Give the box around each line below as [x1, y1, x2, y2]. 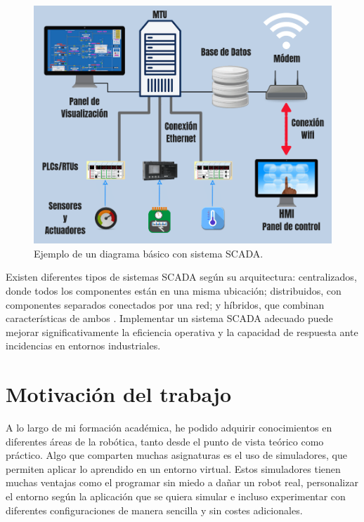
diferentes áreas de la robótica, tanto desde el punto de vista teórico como [6, 434, 324, 448]
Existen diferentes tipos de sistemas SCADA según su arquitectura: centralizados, [6, 269, 357, 284]
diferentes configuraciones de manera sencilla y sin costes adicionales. [6, 502, 303, 517]
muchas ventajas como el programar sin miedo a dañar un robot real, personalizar [6, 475, 358, 490]
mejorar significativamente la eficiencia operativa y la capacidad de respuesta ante [6, 324, 358, 339]
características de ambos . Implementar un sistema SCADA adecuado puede [6, 311, 333, 326]
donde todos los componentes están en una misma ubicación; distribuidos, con [6, 283, 342, 297]
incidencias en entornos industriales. [6, 338, 161, 353]
